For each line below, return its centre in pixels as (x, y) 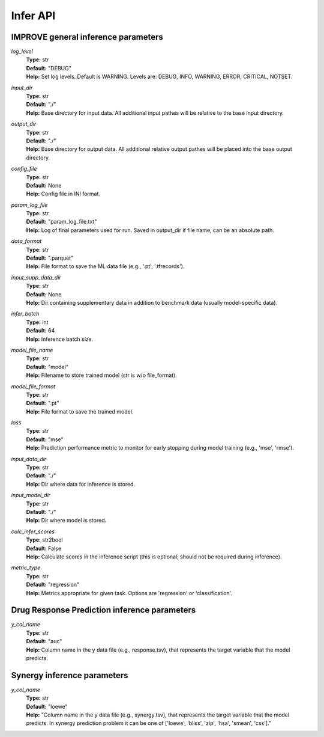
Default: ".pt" (43, 403)
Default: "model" (47, 367)
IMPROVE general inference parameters (87, 37)
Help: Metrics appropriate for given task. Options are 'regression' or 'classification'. (129, 593)
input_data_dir (29, 459)
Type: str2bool (44, 540)
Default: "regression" (53, 585)
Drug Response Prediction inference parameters (103, 610)
